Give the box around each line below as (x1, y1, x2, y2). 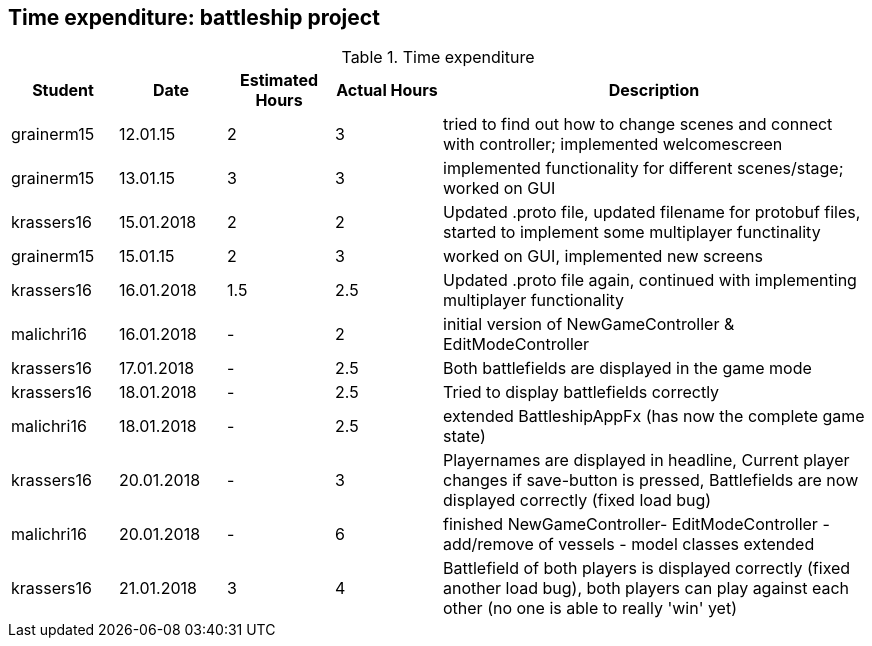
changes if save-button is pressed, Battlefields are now (443, 470, 859, 491)
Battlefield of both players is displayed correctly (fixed (443, 558, 851, 579)
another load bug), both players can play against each (443, 578, 849, 599)
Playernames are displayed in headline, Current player (443, 450, 850, 471)
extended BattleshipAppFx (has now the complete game (443, 406, 865, 427)
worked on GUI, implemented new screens (443, 246, 763, 267)
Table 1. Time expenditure (341, 47, 535, 68)
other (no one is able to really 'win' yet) (443, 598, 738, 619)
